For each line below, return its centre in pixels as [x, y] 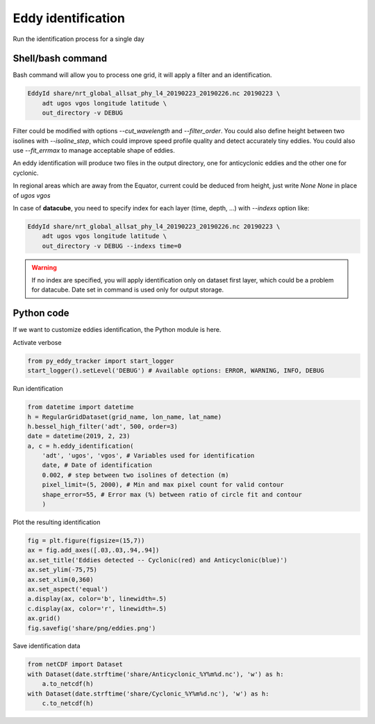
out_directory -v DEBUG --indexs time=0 [112, 246]
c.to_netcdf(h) [68, 704]
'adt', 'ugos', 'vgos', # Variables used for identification [148, 456]
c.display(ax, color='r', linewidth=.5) [97, 608]
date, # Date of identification [97, 465]
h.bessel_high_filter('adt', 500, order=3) [103, 426]
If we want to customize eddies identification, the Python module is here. [117, 330]
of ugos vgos [32, 195]
